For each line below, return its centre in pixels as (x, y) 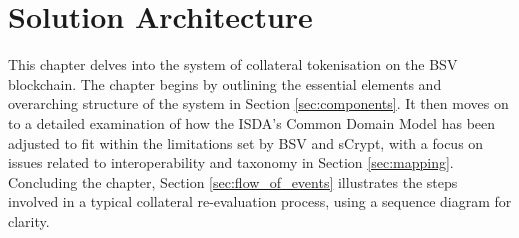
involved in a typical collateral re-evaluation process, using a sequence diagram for (260, 201)
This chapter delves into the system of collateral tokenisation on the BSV (233, 64)
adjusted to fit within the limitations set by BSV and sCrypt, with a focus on (246, 142)
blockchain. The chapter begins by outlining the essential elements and (225, 83)
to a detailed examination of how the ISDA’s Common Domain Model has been (252, 122)
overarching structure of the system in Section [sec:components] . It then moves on (258, 103)
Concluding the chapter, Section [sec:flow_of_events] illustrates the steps (233, 181)
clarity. (29, 220)
